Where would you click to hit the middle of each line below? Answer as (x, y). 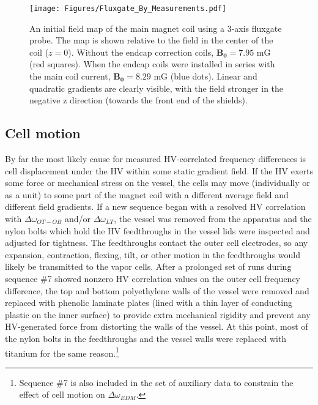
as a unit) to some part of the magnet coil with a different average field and (147, 194)
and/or (77, 218)
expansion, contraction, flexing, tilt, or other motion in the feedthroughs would (153, 254)
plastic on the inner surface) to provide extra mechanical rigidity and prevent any (158, 314)
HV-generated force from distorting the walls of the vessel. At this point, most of (157, 326)
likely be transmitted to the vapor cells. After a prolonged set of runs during (148, 266)
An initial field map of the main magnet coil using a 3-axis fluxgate (156, 28)
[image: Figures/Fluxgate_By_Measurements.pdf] (128, 9)
